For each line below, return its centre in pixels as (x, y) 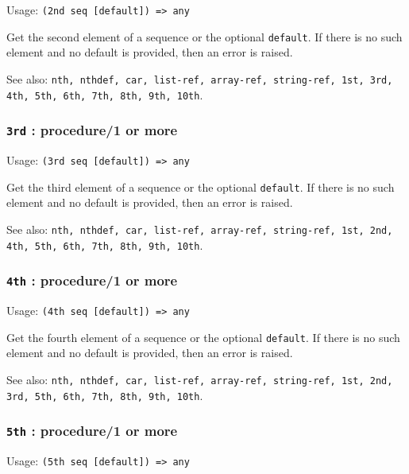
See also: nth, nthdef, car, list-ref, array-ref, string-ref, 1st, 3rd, (200, 78)
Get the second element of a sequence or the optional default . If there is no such (204, 36)
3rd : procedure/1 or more (92, 130)
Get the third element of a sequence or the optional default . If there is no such (201, 186)
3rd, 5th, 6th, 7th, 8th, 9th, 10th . (105, 395)
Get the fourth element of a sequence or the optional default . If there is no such (203, 337)
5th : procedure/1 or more (92, 431)
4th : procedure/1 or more (92, 280)
